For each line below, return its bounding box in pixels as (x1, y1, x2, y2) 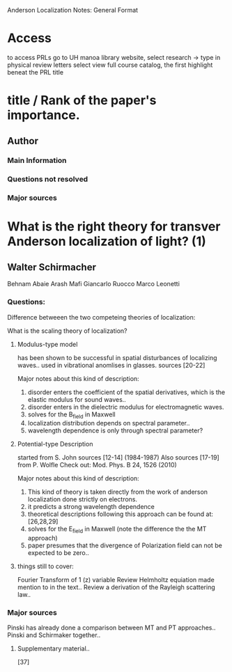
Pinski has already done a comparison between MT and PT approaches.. (7, 623, 216, 632)
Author (7, 135, 38, 147)
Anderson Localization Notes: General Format (7, 6, 138, 14)
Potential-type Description (17, 440, 93, 448)
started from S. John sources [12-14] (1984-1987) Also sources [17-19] (17, 453, 219, 462)
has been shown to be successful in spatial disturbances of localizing (17, 353, 217, 361)
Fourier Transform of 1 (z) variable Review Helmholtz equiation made (17, 576, 215, 584)
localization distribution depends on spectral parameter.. (27, 419, 190, 428)
